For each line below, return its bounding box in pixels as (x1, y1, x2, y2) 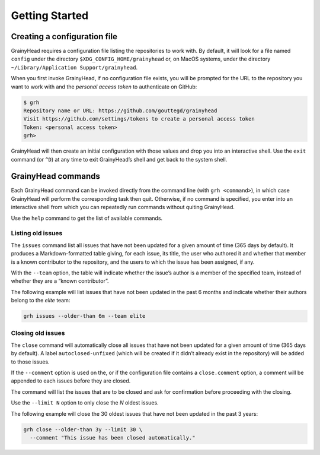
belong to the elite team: (11, 297, 71, 304)
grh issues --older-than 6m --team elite (23, 312, 146, 320)
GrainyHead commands (11, 171, 100, 181)
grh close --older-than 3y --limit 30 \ (23, 426, 142, 433)
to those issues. (11, 358, 50, 365)
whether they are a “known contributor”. (11, 277, 109, 285)
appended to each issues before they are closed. (11, 377, 131, 384)
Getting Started (11, 9, 89, 22)
